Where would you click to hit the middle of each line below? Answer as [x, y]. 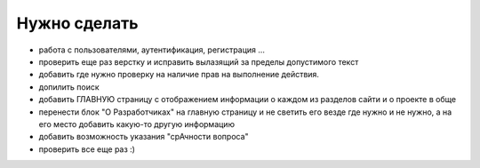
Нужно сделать [77, 23]
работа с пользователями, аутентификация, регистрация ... [152, 50]
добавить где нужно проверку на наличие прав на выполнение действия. [179, 75]
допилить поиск [69, 87]
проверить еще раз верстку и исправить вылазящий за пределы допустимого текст [199, 61]
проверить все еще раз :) [87, 149]
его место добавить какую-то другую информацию [137, 124]
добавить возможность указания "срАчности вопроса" [144, 137]
